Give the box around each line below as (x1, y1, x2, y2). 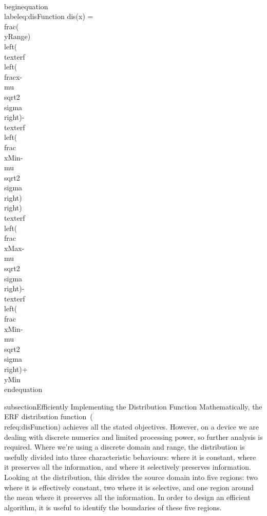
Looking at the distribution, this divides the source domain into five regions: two (4, 471, 258, 482)
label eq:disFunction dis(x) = (4, 11, 93, 22)
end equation (4, 384, 43, 395)
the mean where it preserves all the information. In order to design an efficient (4, 492, 251, 503)
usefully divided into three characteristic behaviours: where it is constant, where (4, 451, 256, 462)
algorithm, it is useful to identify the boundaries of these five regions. (4, 502, 222, 512)
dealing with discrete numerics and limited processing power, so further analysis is (4, 431, 263, 442)
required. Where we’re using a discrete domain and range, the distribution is (4, 441, 245, 452)
